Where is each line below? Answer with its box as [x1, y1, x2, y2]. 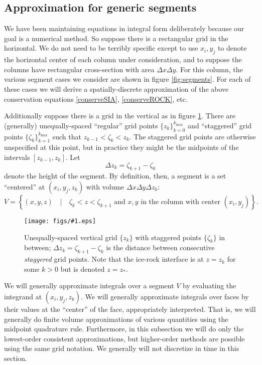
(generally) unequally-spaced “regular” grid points [4, 120, 158, 130]
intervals [4, 151, 30, 162]
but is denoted [60, 263, 105, 274]
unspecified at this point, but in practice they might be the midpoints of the [4, 142, 239, 152]
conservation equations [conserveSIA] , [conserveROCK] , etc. [4, 93, 188, 104]
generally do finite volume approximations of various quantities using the [4, 313, 228, 324]
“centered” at [4, 181, 45, 192]
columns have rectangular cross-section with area [4, 64, 155, 74]
